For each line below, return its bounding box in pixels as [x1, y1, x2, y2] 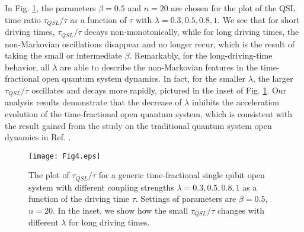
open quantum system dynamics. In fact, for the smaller [41, 72, 246, 85]
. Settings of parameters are [135, 192, 236, 205]
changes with [217, 204, 264, 216]
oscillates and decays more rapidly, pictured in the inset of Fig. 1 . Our [31, 83, 287, 96]
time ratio [5, 13, 41, 25]
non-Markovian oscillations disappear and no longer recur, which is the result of [5, 37, 295, 50]
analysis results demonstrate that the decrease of [5, 96, 182, 108]
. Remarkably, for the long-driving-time [129, 49, 273, 62]
